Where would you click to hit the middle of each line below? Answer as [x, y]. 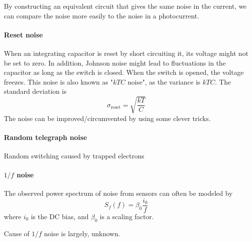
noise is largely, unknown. [82, 233]
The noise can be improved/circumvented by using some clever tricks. [107, 118]
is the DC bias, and [60, 216]
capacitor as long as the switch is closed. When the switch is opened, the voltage [124, 72]
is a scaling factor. [127, 216]
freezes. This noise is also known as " [59, 81]
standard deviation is [35, 91]
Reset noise [24, 34]
